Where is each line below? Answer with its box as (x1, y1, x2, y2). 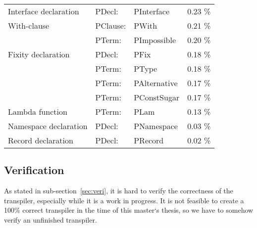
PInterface (134, 5, 170, 17)
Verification (4, 162, 64, 178)
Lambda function (8, 106, 67, 117)
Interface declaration (8, 5, 79, 17)
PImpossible (134, 34, 176, 46)
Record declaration (8, 135, 73, 146)
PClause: (95, 20, 126, 31)
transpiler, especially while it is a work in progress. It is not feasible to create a (4, 195, 244, 205)
